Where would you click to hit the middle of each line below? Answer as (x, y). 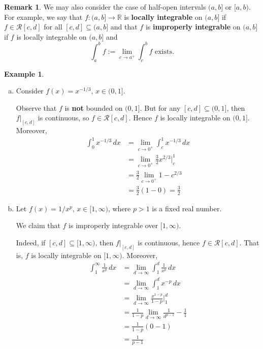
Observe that (36, 107)
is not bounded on (94, 107)
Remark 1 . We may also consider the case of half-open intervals (105, 7)
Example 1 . (24, 73)
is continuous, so (63, 118)
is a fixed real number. (187, 208)
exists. (164, 52)
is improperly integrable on (193, 27)
